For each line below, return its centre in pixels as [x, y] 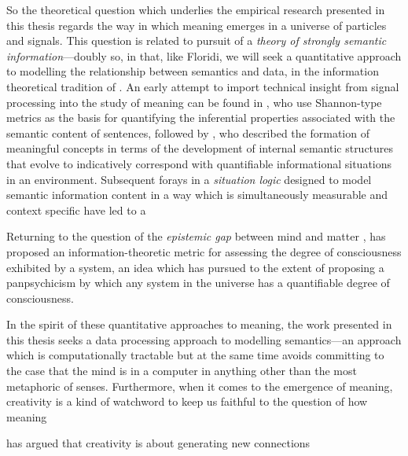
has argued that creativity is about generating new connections [158, 443]
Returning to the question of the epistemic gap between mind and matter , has [196, 236]
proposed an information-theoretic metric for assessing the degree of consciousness [204, 251]
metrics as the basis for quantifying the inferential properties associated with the [201, 118]
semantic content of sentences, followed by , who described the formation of [188, 132]
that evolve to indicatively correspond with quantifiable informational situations [199, 163]
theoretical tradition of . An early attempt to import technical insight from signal [203, 86]
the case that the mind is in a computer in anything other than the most [182, 371]
